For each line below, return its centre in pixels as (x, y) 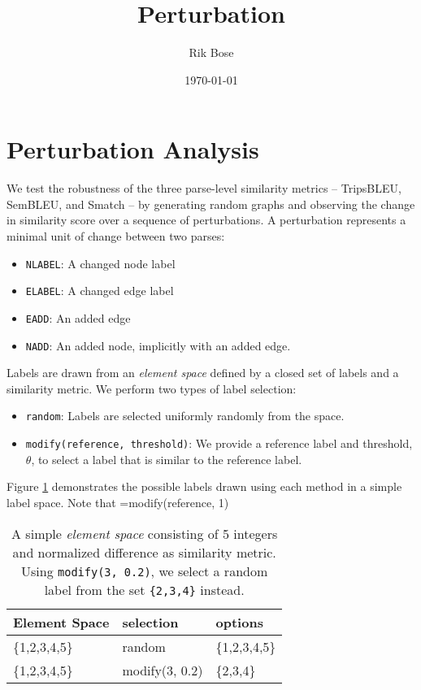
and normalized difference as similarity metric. (144, 552)
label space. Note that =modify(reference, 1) (118, 502)
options (239, 622)
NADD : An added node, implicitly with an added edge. (158, 345)
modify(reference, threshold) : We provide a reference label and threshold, (219, 443)
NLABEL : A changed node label (100, 263)
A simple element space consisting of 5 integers (145, 533)
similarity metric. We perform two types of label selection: (152, 388)
